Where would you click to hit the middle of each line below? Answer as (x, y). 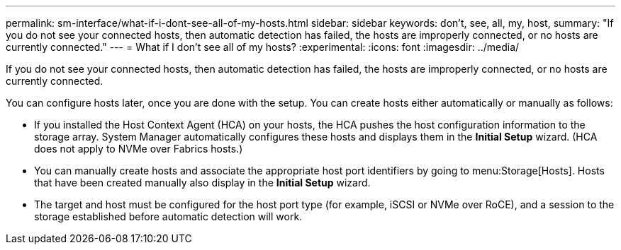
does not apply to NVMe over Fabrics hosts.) (139, 149)
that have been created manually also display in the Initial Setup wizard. (202, 183)
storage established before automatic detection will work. (168, 216)
